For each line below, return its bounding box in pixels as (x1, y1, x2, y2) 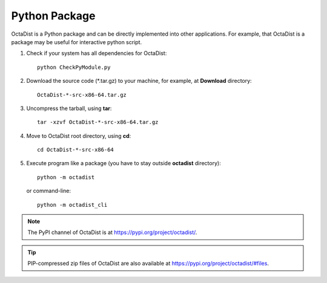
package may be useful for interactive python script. (11, 38, 142, 45)
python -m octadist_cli (37, 201, 108, 208)
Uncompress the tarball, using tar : (26, 105, 112, 112)
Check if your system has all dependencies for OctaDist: (26, 50, 167, 57)
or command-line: (26, 187, 71, 195)
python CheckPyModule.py (37, 63, 111, 71)
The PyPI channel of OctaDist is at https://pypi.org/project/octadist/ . (27, 229, 197, 236)
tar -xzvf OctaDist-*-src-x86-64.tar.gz (37, 119, 159, 126)
